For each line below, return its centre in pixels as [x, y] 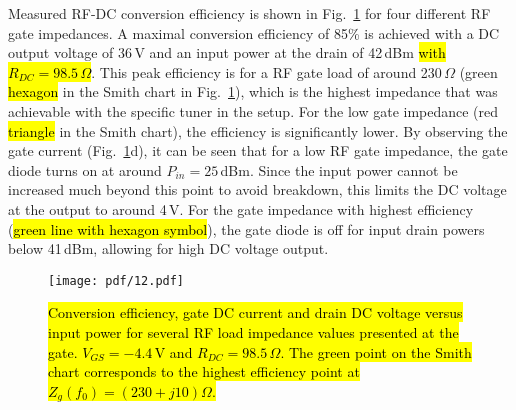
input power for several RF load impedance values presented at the [253, 331]
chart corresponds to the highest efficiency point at [204, 371]
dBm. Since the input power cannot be [339, 169]
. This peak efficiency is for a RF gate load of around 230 [266, 71]
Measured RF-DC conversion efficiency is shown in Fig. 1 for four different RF [249, 13]
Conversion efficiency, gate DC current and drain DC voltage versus [255, 312]
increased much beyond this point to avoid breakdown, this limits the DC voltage [257, 189]
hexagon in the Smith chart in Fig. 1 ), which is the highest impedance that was [253, 91]
